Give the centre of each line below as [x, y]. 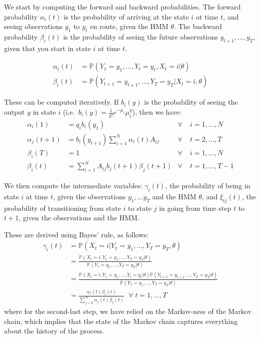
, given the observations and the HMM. [79, 218]
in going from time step [195, 208]
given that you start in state [47, 48]
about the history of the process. [54, 331]
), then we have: [157, 112]
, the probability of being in [208, 186]
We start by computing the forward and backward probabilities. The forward [122, 7]
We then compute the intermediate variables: [73, 186]
